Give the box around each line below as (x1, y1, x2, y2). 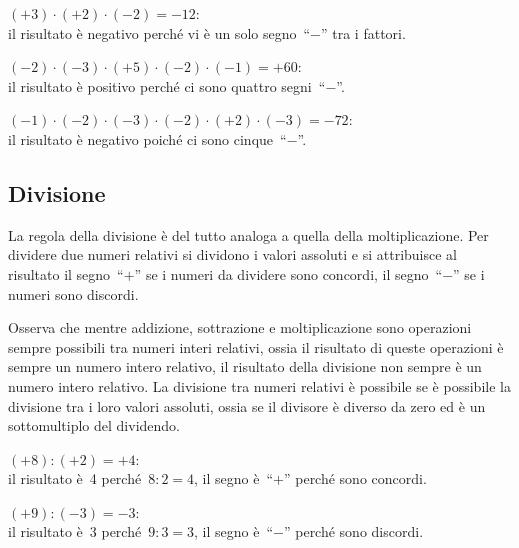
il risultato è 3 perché (8, 521, 142, 542)
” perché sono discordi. (283, 521, 424, 542)
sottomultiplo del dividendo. (8, 415, 181, 436)
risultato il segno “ (8, 263, 124, 284)
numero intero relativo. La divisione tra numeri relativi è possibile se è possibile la (8, 375, 511, 396)
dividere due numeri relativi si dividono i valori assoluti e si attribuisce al (8, 244, 457, 265)
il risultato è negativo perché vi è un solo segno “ (8, 22, 311, 43)
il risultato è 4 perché (8, 468, 142, 489)
